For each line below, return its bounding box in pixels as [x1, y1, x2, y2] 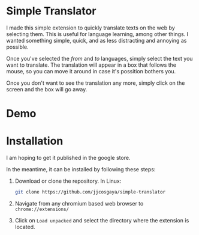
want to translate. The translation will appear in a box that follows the [6, 61, 177, 69]
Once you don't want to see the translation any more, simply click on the [6, 79, 185, 87]
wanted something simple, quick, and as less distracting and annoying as [6, 37, 187, 44]
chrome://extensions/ [14, 206, 69, 212]
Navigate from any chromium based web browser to [14, 200, 144, 207]
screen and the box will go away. [6, 85, 88, 93]
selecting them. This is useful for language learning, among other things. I [6, 30, 189, 37]
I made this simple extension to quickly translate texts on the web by [6, 24, 175, 31]
